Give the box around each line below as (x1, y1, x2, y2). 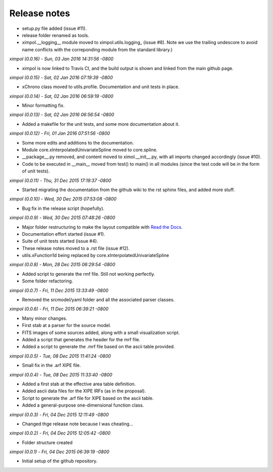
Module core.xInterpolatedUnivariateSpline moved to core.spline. (22, 147, 158, 153)
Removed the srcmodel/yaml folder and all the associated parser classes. (22, 297, 175, 303)
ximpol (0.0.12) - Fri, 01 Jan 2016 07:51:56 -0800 (9, 130, 110, 136)
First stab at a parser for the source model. (22, 322, 111, 329)
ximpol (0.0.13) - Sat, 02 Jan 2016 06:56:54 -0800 (9, 112, 115, 118)
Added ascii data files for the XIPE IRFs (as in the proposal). (22, 388, 146, 394)
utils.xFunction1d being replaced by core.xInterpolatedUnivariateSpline (22, 252, 169, 259)
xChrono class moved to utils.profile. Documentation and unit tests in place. (22, 84, 179, 90)
